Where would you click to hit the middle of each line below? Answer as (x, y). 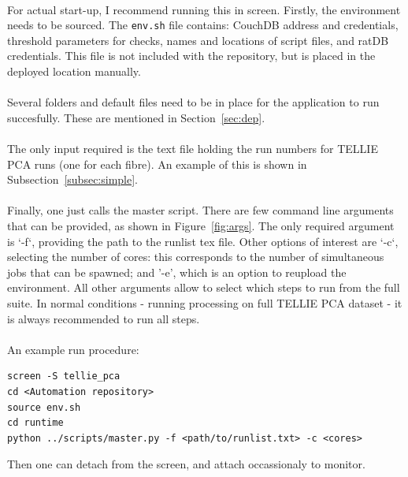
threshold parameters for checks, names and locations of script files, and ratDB (198, 40)
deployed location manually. (74, 71)
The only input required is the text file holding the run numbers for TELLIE (193, 148)
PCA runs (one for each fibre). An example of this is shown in (157, 164)
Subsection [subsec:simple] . (72, 179)
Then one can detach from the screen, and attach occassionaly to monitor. (186, 464)
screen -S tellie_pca (64, 376)
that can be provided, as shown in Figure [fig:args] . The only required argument (201, 225)
